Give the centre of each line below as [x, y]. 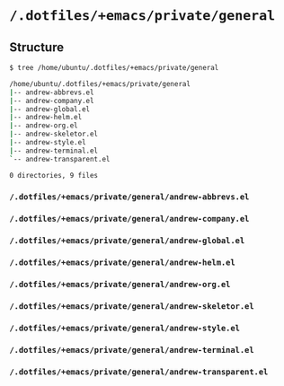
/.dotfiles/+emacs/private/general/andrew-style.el [125, 328]
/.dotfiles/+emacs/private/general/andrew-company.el [129, 219]
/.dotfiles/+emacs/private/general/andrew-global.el [127, 241]
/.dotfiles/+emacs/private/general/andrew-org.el [120, 285]
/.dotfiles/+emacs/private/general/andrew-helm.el [122, 263]
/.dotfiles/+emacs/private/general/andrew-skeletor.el [132, 307]
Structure [37, 47]
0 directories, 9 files [54, 175]
